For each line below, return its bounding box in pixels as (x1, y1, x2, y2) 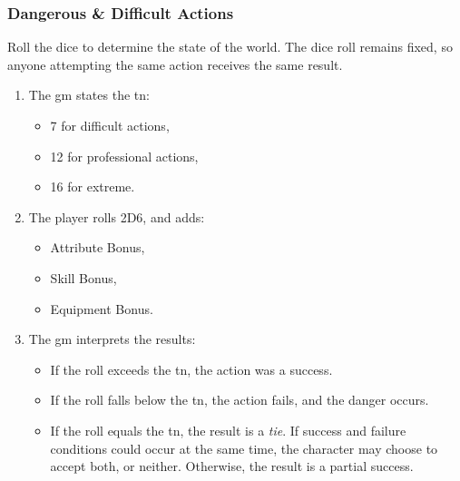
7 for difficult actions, (50, 116, 170, 134)
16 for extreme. (50, 177, 135, 196)
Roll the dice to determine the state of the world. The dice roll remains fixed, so (7, 37, 453, 56)
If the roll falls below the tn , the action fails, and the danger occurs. (50, 390, 429, 409)
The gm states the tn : (28, 85, 150, 104)
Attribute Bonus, (50, 238, 145, 257)
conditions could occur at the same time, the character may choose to (50, 438, 438, 457)
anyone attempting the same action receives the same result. (7, 54, 343, 74)
